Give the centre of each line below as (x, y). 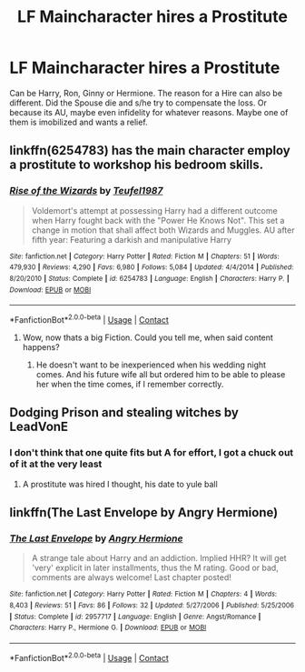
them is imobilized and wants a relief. (79, 122)
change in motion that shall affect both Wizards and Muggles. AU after (163, 230)
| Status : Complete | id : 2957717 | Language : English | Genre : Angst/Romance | (135, 617)
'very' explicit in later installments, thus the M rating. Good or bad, (155, 568)
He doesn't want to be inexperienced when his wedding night (151, 365)
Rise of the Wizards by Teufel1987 (86, 191)
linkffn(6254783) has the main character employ (150, 150)
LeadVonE (39, 427)
